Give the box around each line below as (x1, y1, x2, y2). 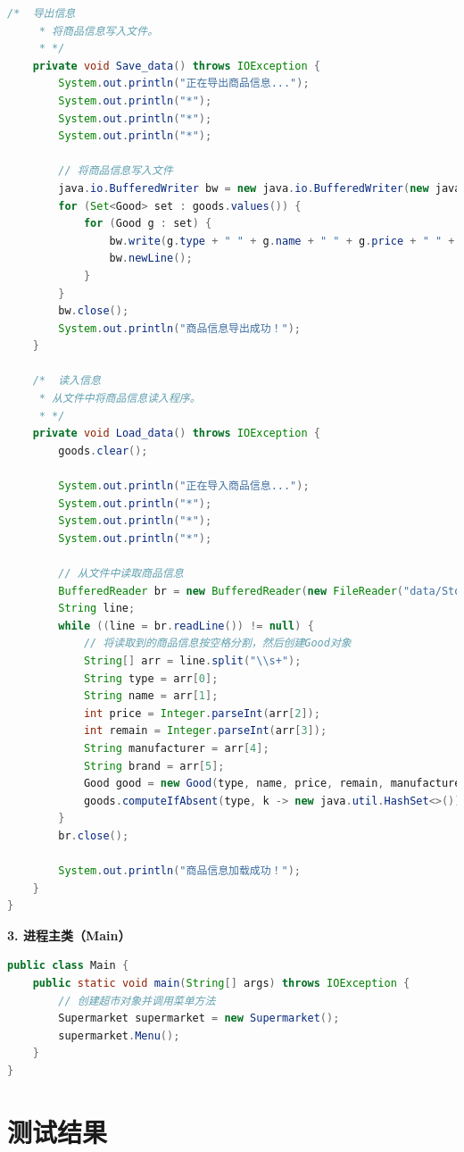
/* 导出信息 (7, 7, 76, 20)
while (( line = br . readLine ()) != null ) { (58, 619, 314, 632)
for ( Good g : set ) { (83, 217, 212, 230)
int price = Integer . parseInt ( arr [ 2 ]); (83, 706, 320, 720)
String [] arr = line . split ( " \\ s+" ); (83, 654, 302, 667)
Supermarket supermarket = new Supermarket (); (58, 1012, 340, 1025)
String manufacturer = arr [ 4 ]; (83, 741, 269, 755)
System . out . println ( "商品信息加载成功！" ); (58, 864, 302, 878)
